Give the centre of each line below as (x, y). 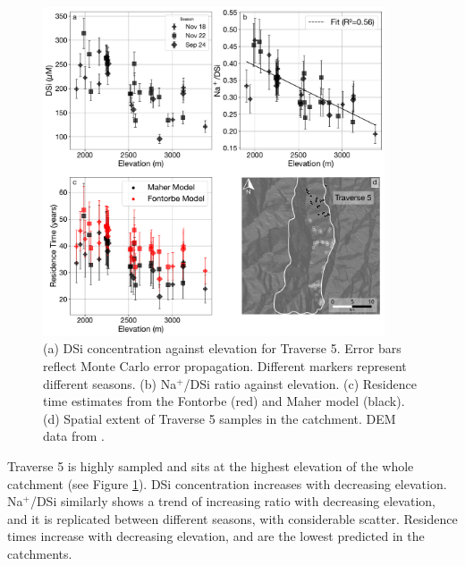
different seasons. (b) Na (110, 383)
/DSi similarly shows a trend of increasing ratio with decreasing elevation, (232, 501)
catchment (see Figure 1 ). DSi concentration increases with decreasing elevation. (227, 483)
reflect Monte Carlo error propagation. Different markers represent (225, 365)
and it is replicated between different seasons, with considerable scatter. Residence (232, 518)
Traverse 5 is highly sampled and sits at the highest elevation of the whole (211, 465)
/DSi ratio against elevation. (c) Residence (300, 383)
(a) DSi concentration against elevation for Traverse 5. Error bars (222, 348)
